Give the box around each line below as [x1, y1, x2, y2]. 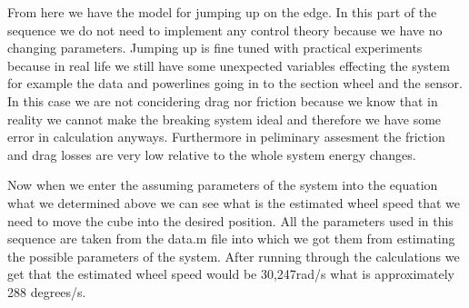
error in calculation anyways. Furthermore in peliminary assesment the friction [7, 127, 445, 146]
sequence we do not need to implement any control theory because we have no [7, 20, 443, 39]
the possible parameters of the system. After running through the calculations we [7, 246, 460, 265]
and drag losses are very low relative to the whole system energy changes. [7, 144, 416, 164]
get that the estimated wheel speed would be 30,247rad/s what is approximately [7, 264, 454, 283]
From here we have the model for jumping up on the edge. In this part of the [7, 3, 437, 21]
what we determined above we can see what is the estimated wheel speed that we [7, 193, 461, 212]
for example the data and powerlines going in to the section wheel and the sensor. [7, 74, 463, 93]
